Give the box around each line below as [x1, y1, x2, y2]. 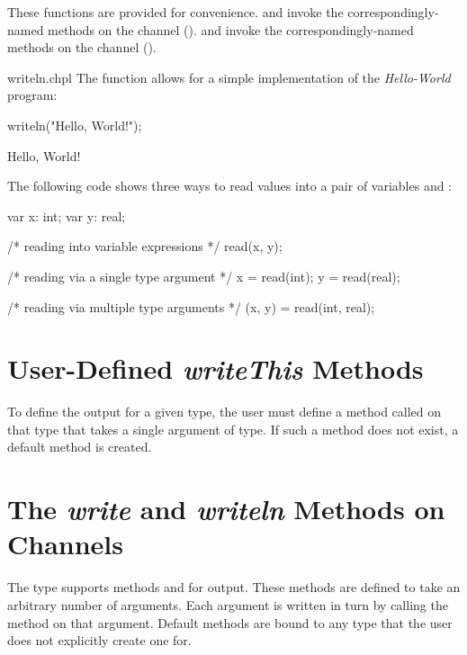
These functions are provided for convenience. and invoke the [7, 3, 344, 21]
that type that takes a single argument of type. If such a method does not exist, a [7, 419, 459, 438]
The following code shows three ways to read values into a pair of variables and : [7, 176, 453, 195]
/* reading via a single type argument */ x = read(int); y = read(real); [7, 266, 400, 285]
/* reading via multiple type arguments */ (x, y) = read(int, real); [7, 297, 375, 316]
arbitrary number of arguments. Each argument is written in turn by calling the [7, 595, 448, 614]
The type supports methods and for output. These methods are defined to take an [7, 578, 461, 597]
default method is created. [7, 437, 152, 456]
